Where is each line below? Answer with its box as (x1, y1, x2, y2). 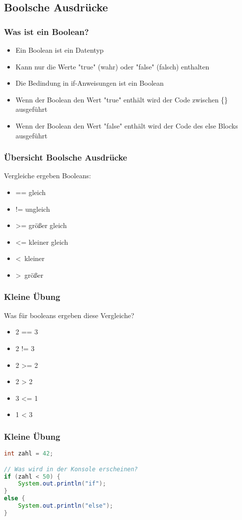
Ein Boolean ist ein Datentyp (15, 45, 104, 55)
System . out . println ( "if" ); (18, 480, 106, 487)
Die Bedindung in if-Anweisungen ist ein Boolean (15, 78, 164, 88)
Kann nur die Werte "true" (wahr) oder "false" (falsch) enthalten (15, 61, 210, 71)
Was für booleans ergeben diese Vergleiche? (4, 310, 134, 320)
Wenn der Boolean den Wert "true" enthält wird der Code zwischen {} (15, 94, 228, 104)
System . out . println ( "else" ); (18, 502, 113, 510)
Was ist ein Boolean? (4, 25, 89, 37)
